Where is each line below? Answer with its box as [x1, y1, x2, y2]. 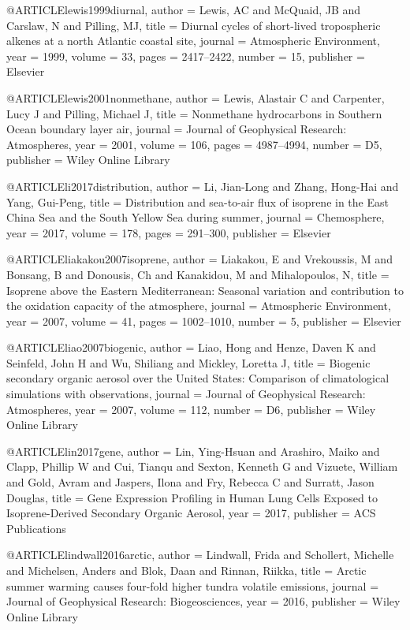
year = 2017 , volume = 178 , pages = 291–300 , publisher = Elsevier [6, 224, 331, 240]
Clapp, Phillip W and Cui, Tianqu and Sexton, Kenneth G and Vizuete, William [6, 458, 398, 475]
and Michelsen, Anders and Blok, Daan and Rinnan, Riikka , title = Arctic [6, 562, 367, 578]
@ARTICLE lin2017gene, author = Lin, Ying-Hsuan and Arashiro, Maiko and [6, 442, 380, 459]
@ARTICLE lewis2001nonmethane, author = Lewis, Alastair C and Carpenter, [6, 89, 385, 106]
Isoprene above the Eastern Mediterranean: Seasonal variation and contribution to [6, 281, 404, 298]
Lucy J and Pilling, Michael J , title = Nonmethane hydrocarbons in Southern [6, 105, 382, 121]
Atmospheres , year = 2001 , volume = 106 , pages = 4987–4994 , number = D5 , [6, 136, 382, 152]
